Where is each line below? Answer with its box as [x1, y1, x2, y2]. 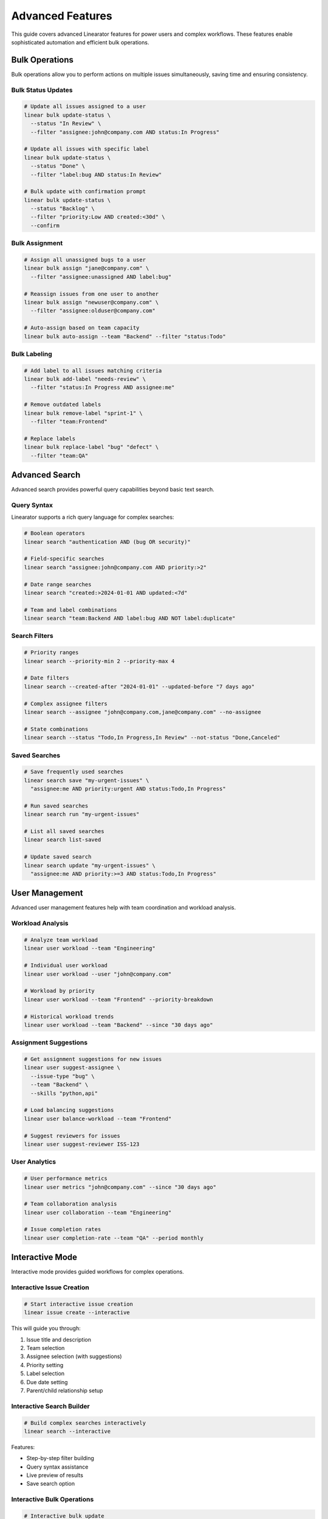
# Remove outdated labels [24, 401, 101, 408]
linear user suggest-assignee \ [24, 1064, 121, 1071]
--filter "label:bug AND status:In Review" [30, 171, 162, 178]
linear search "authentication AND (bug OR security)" [24, 538, 191, 545]
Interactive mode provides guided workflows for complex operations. [11, 1268, 185, 1275]
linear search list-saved [24, 836, 101, 843]
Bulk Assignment [11, 239, 63, 247]
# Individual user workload [24, 962, 108, 969]
